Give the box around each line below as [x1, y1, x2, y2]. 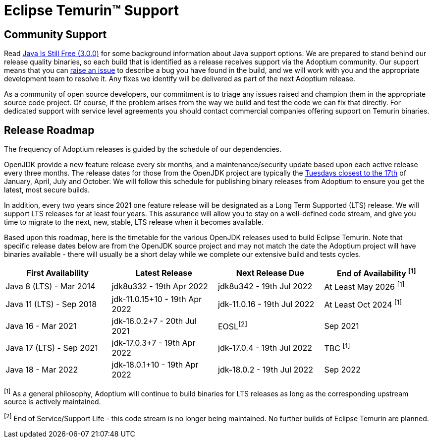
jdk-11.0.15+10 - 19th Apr [111, 294, 202, 304]
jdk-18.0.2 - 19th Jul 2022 [218, 364, 313, 375]
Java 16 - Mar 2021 [5, 320, 77, 331]
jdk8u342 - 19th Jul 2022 [218, 281, 313, 291]
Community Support [4, 28, 107, 41]
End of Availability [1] [336, 267, 416, 279]
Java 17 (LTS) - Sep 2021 [5, 342, 98, 353]
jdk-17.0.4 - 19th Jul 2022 [218, 342, 313, 353]
